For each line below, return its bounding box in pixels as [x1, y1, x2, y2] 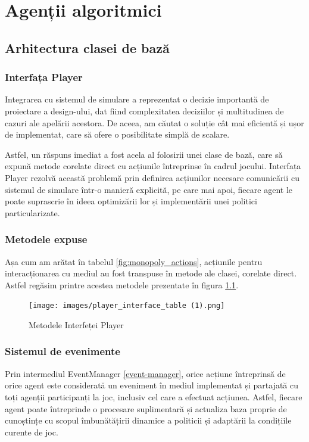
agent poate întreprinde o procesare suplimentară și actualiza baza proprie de [5, 402, 287, 415]
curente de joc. [5, 425, 58, 438]
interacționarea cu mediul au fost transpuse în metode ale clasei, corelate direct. [5, 267, 297, 279]
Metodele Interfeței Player [29, 318, 124, 331]
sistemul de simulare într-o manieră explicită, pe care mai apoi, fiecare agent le [5, 183, 292, 195]
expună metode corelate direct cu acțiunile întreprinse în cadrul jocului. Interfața [5, 160, 301, 172]
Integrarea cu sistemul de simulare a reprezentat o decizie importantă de [5, 93, 269, 105]
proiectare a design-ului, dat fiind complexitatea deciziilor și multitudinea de [5, 104, 284, 117]
